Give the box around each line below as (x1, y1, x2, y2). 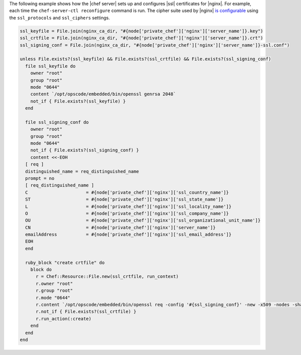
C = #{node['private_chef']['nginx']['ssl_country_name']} (25, 190, 229, 195)
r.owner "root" (36, 281, 73, 286)
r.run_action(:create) (36, 316, 92, 321)
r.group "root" (36, 288, 73, 293)
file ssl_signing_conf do (25, 119, 89, 125)
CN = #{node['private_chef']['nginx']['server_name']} (25, 225, 216, 230)
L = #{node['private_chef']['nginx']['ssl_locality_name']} (25, 204, 232, 209)
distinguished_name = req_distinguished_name (25, 168, 139, 174)
